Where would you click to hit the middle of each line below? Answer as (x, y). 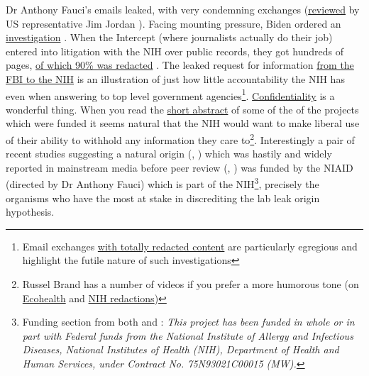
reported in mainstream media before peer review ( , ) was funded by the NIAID (180, 167)
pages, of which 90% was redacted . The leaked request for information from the (180, 65)
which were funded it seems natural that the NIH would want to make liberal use (183, 123)
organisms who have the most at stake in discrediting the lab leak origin (163, 198)
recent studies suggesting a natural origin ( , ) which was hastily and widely (169, 154)
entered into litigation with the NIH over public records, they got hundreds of (175, 51)
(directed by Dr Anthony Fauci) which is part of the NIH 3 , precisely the (163, 183)
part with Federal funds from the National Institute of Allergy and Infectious (188, 335)
